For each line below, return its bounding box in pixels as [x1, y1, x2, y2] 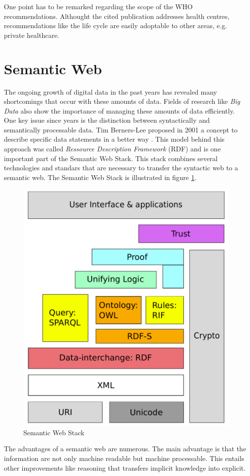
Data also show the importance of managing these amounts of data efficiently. [4, 105, 235, 115]
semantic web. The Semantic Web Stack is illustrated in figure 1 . [4, 172, 197, 182]
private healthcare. [4, 30, 60, 40]
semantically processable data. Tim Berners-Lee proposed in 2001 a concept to [4, 124, 238, 134]
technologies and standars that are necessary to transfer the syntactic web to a [4, 163, 238, 173]
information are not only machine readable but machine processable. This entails [4, 453, 245, 463]
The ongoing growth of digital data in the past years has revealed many [4, 86, 217, 97]
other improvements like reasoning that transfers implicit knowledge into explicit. [4, 462, 246, 473]
